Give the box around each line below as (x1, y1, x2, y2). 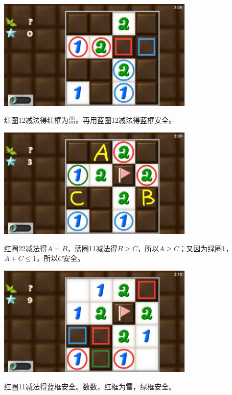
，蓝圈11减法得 (67, 243, 118, 253)
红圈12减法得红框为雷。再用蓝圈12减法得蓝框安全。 (4, 115, 176, 125)
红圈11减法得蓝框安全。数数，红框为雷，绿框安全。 (4, 381, 176, 391)
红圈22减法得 (4, 243, 47, 253)
